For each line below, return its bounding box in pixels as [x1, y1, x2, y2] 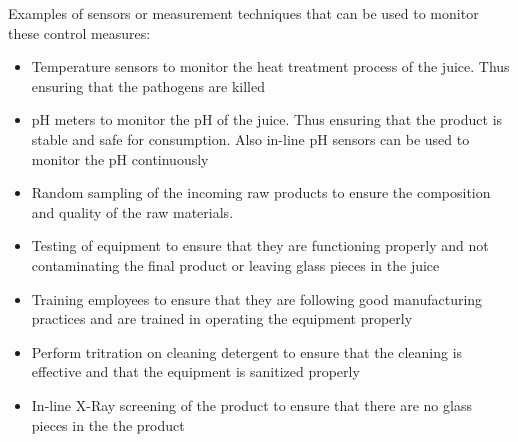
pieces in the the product [31, 414, 185, 435]
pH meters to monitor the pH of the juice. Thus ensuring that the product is [31, 109, 503, 130]
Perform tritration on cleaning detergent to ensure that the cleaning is [31, 341, 463, 362]
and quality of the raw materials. [31, 201, 234, 222]
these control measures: [8, 22, 151, 43]
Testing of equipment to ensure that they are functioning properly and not [31, 235, 489, 256]
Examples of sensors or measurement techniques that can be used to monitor [8, 3, 479, 23]
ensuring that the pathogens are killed [31, 75, 265, 96]
